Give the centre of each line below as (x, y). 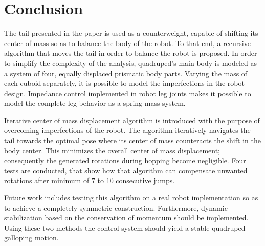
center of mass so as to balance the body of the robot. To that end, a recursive (127, 43)
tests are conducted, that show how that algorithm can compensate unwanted (126, 170)
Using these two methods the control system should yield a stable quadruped (125, 227)
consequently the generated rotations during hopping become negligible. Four (125, 160)
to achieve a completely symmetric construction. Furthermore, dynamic (116, 207)
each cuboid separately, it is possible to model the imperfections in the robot (124, 83)
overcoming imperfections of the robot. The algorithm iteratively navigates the (127, 130)
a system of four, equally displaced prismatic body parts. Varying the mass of (126, 73)
